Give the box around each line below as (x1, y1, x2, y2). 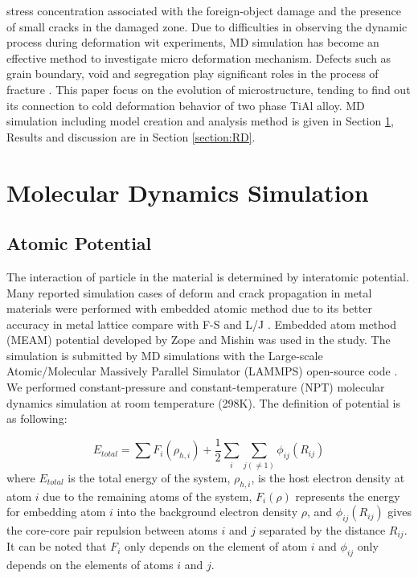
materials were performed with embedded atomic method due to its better (6, 300, 372, 317)
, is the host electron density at (251, 469, 405, 486)
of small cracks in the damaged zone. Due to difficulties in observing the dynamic (6, 18, 408, 35)
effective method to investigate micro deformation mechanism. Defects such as (6, 49, 391, 66)
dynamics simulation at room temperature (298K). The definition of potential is (6, 394, 400, 411)
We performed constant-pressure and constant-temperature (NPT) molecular (6, 379, 385, 396)
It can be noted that (6, 538, 107, 555)
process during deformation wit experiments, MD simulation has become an (6, 34, 379, 51)
